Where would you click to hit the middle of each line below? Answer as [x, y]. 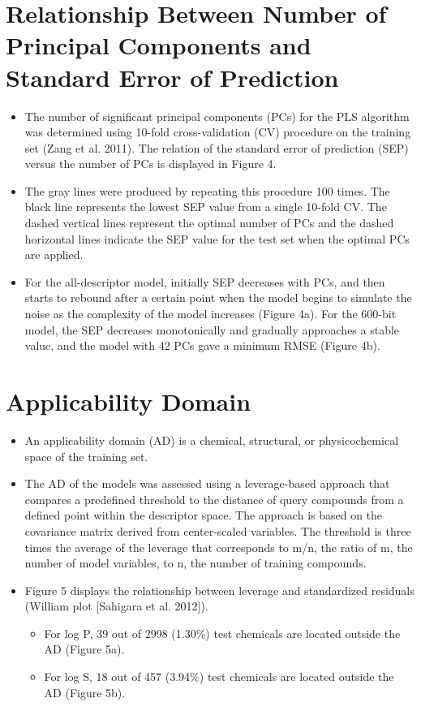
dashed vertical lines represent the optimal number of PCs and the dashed [209, 223]
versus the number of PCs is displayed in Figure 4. [150, 164]
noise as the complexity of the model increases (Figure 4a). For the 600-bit [210, 314]
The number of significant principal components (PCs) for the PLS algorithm [217, 116]
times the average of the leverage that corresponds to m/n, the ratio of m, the [219, 547]
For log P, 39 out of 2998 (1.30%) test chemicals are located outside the [222, 633]
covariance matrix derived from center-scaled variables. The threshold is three [218, 530]
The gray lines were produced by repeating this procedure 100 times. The [207, 190]
